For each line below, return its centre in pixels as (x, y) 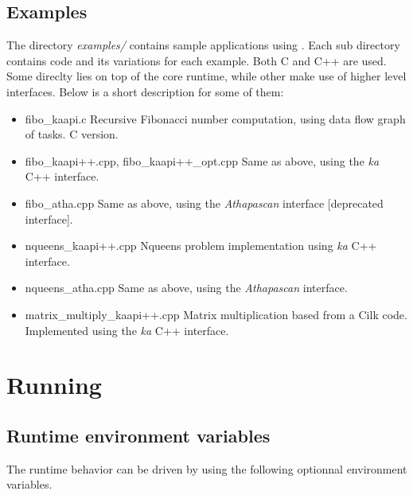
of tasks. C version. (72, 134)
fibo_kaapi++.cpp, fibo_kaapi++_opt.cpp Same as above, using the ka (202, 160)
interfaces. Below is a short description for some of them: (145, 91)
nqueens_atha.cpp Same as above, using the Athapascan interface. (186, 288)
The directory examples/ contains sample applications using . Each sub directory (203, 45)
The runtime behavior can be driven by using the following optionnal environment (207, 468)
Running (54, 385)
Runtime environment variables (138, 435)
